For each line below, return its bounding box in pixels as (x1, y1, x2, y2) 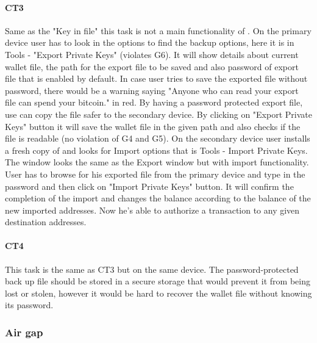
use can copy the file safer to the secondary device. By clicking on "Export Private (5, 107, 312, 120)
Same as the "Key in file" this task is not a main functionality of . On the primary (5, 24, 312, 37)
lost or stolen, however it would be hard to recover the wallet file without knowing (5, 286, 312, 299)
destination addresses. (5, 215, 87, 228)
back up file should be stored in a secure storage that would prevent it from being (5, 275, 311, 287)
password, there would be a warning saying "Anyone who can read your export (5, 84, 299, 96)
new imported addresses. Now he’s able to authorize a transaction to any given (5, 203, 300, 216)
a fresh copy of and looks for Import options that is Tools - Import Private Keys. (5, 143, 308, 156)
